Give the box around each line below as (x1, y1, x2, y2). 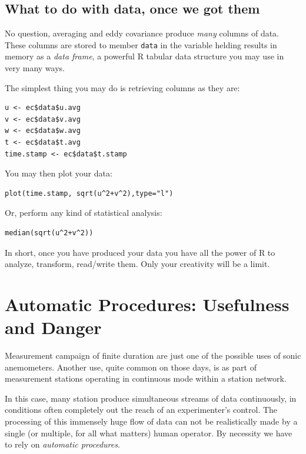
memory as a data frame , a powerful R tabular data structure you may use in (5, 50, 284, 62)
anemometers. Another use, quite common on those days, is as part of (5, 360, 257, 373)
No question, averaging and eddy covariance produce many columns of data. (5, 27, 280, 39)
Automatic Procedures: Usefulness (5, 292, 290, 316)
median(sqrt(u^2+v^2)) (5, 228, 94, 237)
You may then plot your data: (5, 167, 112, 179)
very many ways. (5, 62, 65, 74)
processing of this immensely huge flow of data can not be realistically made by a (5, 415, 298, 428)
